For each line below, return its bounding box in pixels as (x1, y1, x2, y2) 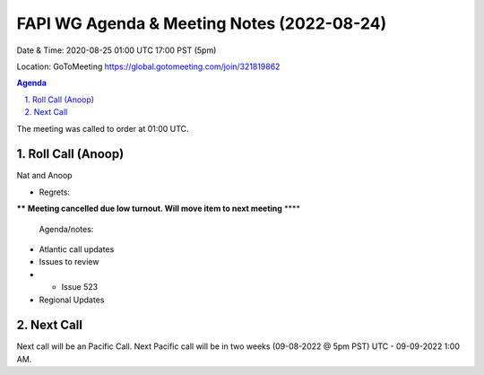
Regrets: (39, 187, 71, 197)
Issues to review (39, 257, 99, 267)
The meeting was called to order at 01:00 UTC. (16, 123, 189, 134)
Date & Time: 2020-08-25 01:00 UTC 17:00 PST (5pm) (16, 45, 217, 56)
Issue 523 (61, 282, 99, 292)
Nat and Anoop (16, 170, 73, 181)
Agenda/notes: (39, 223, 94, 234)
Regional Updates (39, 294, 105, 305)
